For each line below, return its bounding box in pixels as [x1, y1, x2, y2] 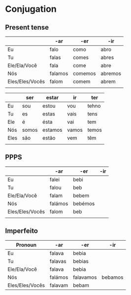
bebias [73, 258, 89, 264]
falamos [49, 70, 68, 77]
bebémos [73, 200, 95, 207]
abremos [100, 70, 122, 77]
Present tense [5, 23, 49, 32]
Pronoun [16, 241, 37, 248]
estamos [42, 127, 63, 133]
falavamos [73, 274, 97, 281]
